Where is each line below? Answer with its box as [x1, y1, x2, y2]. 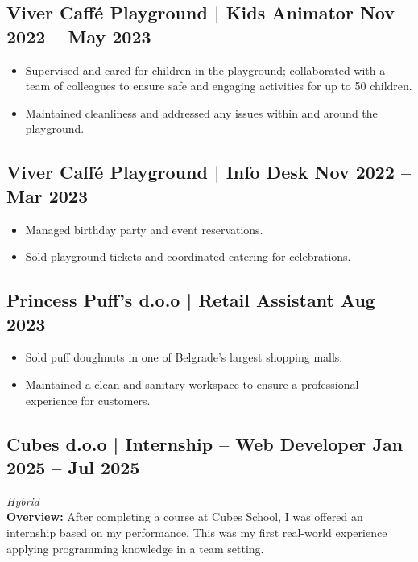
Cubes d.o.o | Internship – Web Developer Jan [6, 431, 404, 456]
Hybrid [6, 492, 40, 509]
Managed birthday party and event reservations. [25, 221, 263, 238]
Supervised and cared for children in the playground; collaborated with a [25, 61, 386, 78]
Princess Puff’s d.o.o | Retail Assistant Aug [6, 287, 375, 312]
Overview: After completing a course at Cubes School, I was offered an [6, 508, 363, 525]
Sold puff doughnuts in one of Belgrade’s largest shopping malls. [25, 349, 343, 366]
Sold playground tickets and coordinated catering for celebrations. [25, 248, 351, 265]
